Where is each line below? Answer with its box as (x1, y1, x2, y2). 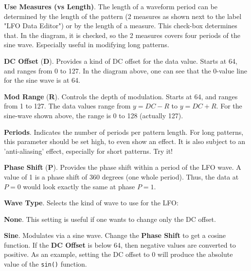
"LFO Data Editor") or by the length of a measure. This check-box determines (4, 20, 237, 31)
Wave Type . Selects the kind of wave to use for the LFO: (4, 198, 179, 208)
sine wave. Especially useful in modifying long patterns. (4, 39, 169, 50)
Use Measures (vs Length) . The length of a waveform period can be (4, 1, 218, 11)
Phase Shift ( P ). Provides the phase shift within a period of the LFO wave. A (4, 162, 241, 172)
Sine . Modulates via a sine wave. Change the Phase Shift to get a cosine (4, 230, 226, 240)
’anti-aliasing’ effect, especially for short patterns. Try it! (4, 145, 173, 156)
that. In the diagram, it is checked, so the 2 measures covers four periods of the (4, 30, 240, 40)
